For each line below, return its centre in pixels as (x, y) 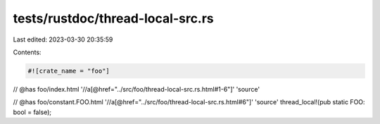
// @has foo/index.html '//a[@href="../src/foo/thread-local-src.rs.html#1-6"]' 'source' (137, 89)
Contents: (27, 52)
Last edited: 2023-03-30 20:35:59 (63, 39)
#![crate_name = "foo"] (69, 71)
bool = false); (32, 112)
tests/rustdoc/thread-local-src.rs (113, 18)
